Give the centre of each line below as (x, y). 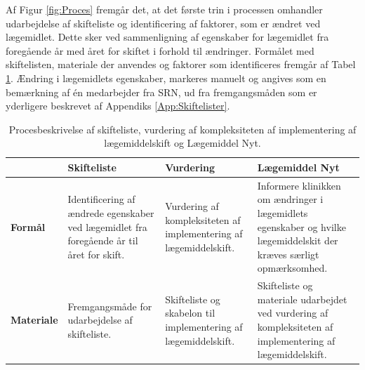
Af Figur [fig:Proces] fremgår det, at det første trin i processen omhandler (164, 9)
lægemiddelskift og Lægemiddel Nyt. (182, 143)
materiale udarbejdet (302, 299)
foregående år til (103, 240)
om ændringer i (290, 199)
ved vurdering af (293, 313)
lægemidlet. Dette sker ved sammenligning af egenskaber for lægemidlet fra (167, 37)
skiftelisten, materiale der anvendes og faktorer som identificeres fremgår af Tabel (181, 64)
